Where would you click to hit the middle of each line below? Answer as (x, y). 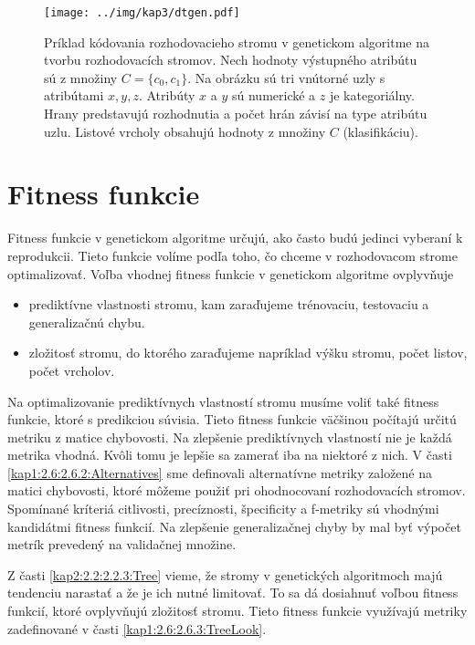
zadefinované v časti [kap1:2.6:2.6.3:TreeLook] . (137, 628)
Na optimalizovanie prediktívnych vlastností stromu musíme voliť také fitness (223, 401)
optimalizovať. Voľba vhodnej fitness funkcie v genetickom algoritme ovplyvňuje (231, 273)
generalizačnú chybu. (87, 322)
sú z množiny (81, 77)
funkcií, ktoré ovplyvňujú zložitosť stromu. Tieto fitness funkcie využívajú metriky (237, 611)
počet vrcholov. (72, 370)
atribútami (74, 95)
